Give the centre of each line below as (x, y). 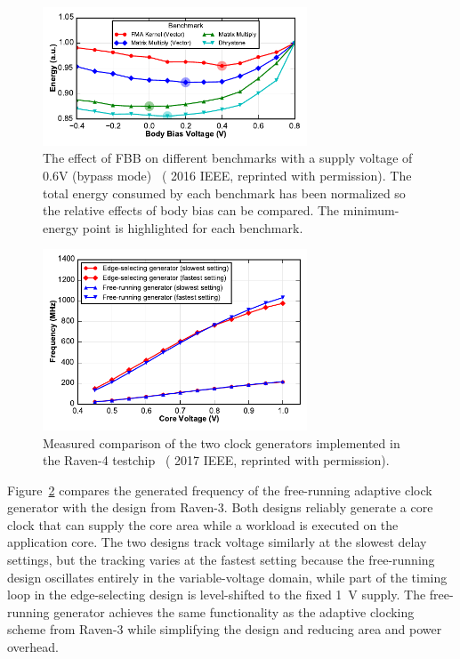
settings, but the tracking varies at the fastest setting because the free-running (221, 560)
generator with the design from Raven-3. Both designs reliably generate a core (220, 507)
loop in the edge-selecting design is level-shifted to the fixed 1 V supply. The (217, 595)
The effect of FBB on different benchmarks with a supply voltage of (228, 158)
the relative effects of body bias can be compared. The (191, 210)
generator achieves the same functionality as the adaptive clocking (234, 611)
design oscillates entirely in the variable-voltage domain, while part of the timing (227, 577)
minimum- (371, 210)
